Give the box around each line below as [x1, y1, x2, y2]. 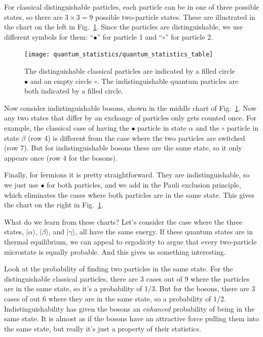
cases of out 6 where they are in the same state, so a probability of [4, 293, 211, 303]
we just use [4, 179, 39, 190]
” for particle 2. [165, 31, 213, 42]
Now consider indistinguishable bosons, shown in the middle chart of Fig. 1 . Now [4, 102, 257, 113]
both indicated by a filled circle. [24, 85, 123, 96]
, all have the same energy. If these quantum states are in [75, 226, 253, 237]
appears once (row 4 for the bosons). [4, 152, 118, 163]
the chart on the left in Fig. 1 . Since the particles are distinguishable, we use [4, 21, 243, 32]
